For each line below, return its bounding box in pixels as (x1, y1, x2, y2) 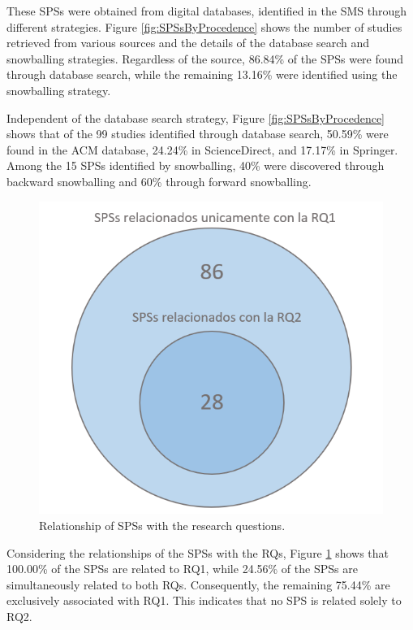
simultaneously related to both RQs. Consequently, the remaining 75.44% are (6, 576, 390, 593)
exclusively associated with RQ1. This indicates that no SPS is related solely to (6, 592, 402, 609)
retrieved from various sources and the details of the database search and (6, 34, 370, 51)
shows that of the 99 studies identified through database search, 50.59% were (6, 125, 389, 142)
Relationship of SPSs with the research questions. (39, 516, 286, 533)
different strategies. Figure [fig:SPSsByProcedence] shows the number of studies (6, 18, 402, 35)
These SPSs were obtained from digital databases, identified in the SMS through (6, 2, 407, 19)
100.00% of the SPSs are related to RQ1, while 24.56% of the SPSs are (6, 560, 358, 577)
